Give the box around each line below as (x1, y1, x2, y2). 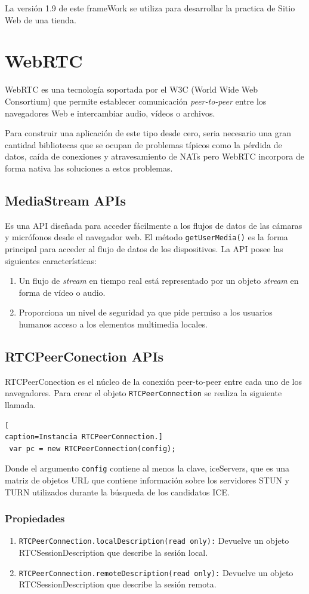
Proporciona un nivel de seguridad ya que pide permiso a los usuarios (18, 306, 273, 319)
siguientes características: (5, 254, 97, 267)
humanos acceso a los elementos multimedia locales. (18, 317, 208, 330)
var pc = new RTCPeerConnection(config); (9, 444, 176, 453)
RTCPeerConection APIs (5, 347, 164, 365)
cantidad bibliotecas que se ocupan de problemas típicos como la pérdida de (5, 138, 282, 151)
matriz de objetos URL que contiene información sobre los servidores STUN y (5, 473, 289, 486)
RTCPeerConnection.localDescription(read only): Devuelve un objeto (18, 534, 289, 547)
